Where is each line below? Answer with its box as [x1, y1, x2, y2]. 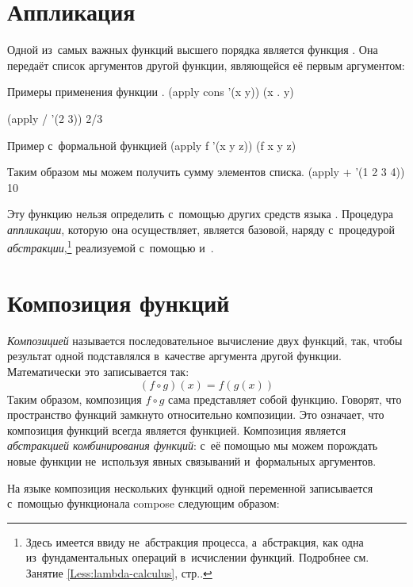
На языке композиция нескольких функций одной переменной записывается [7, 479, 373, 496]
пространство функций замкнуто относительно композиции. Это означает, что [7, 406, 384, 423]
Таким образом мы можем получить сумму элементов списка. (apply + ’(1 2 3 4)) [7, 163, 405, 180]
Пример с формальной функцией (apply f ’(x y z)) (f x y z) [7, 136, 296, 153]
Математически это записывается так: [7, 363, 189, 380]
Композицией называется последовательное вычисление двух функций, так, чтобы [7, 332, 403, 348]
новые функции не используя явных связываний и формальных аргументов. [7, 453, 377, 469]
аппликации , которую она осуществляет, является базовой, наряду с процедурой [7, 221, 396, 237]
